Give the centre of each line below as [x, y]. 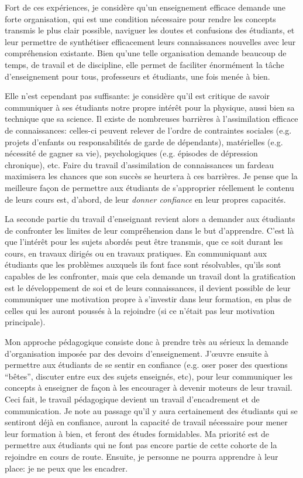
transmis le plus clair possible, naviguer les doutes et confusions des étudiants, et [150, 30]
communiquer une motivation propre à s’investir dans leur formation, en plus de [148, 299]
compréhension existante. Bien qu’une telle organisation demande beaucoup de [146, 53]
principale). [25, 322]
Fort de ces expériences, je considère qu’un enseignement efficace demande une [145, 7]
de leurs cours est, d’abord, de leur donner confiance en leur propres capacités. [145, 199]
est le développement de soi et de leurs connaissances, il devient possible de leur [148, 287]
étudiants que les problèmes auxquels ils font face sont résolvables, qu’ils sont [143, 264]
